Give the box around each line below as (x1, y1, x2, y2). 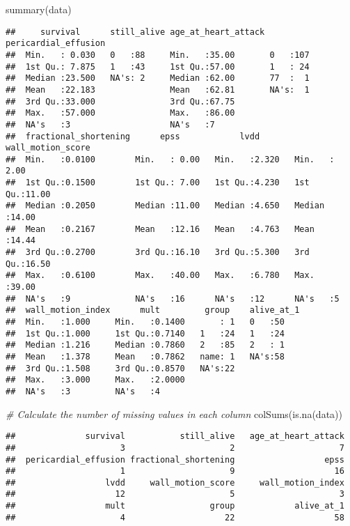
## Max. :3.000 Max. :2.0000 (6, 375, 185, 385)
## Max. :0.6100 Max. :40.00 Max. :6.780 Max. (6, 270, 315, 281)
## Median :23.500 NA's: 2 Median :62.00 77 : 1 (6, 73, 310, 84)
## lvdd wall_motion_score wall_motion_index (6, 477, 344, 488)
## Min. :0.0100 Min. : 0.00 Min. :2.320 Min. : (6, 154, 335, 164)
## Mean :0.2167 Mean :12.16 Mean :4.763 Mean (6, 224, 315, 234)
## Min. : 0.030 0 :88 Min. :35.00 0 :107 (6, 49, 310, 60)
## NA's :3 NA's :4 (6, 386, 160, 396)
